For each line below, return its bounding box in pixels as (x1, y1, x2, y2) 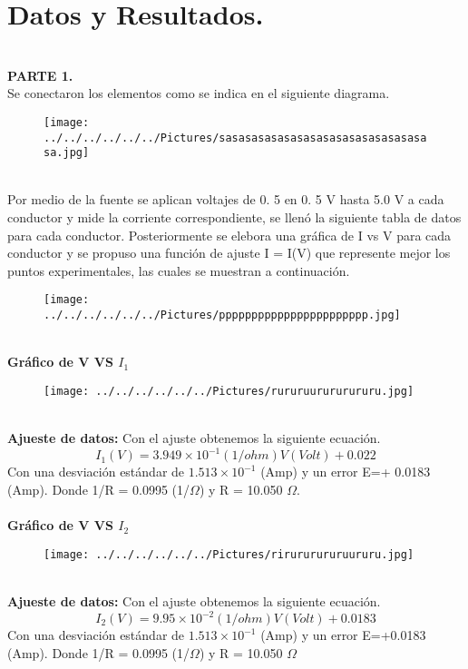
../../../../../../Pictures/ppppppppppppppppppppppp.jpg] (44, 309, 401, 322)
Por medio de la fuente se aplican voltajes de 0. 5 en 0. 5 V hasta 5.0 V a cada (7, 190, 444, 209)
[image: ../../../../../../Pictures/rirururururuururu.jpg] (44, 547, 414, 561)
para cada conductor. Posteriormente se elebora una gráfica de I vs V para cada (7, 225, 452, 244)
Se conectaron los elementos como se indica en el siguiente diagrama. (7, 84, 390, 103)
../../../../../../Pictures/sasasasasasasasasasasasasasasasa (44, 131, 427, 144)
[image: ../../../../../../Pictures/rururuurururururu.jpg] (44, 384, 414, 398)
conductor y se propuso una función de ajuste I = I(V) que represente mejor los (7, 243, 451, 262)
